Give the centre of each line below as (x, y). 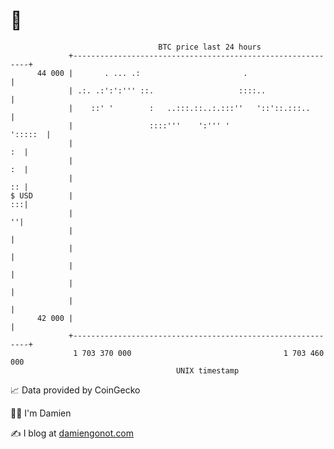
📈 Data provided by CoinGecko (75, 390)
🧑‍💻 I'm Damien (41, 413)
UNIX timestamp (207, 370)
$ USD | (42, 195)
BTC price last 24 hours (210, 47)
